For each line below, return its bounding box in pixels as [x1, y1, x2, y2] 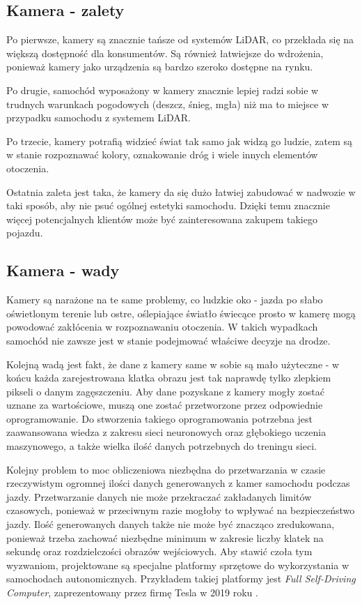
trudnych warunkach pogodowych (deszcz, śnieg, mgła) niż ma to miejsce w [6, 96, 329, 111]
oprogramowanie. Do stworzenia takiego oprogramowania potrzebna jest [6, 411, 313, 425]
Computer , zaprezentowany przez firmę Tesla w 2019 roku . [6, 585, 258, 599]
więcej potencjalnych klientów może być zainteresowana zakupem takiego [6, 211, 317, 226]
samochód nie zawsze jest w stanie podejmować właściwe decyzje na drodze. [6, 333, 331, 347]
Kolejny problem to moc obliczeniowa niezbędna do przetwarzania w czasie [6, 462, 326, 476]
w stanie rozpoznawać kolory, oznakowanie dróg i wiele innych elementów [6, 147, 318, 162]
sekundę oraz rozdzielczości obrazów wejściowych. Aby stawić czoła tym [6, 544, 313, 559]
